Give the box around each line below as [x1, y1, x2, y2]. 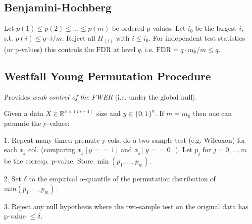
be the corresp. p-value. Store [4, 155, 93, 166]
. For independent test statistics [149, 32, 245, 43]
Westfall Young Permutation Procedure [4, 68, 211, 83]
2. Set [4, 173, 21, 183]
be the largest [195, 23, 237, 33]
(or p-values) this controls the [4, 44, 94, 54]
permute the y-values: [4, 117, 70, 128]
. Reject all [62, 32, 96, 43]
